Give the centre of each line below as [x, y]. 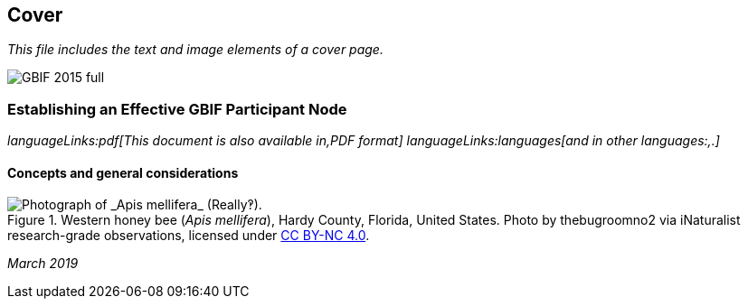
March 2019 [43, 264]
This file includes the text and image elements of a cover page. [195, 50]
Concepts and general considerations [123, 172]
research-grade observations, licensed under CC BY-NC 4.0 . [189, 236]
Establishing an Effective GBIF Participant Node [177, 109]
